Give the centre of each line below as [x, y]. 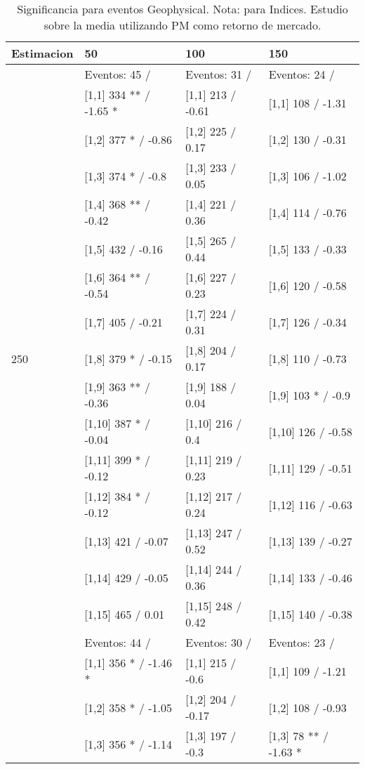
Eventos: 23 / [301, 642]
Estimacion [42, 53]
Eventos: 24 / [301, 74]
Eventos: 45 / [118, 74]
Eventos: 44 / [118, 642]
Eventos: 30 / [219, 642]
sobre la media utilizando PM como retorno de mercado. [182, 25]
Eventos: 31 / [219, 74]
